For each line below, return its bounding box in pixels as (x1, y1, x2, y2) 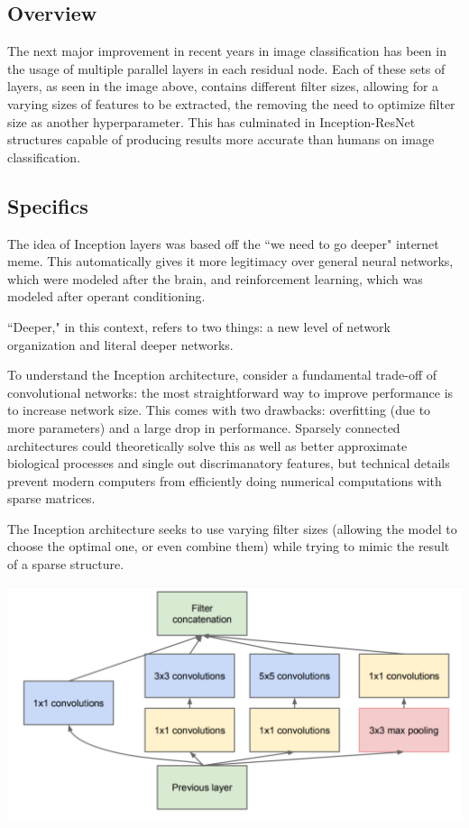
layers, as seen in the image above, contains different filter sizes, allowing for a (7, 77, 439, 96)
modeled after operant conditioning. (7, 287, 206, 306)
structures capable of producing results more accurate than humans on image (7, 130, 435, 149)
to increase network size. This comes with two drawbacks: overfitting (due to (7, 400, 431, 419)
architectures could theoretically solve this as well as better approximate (7, 436, 408, 455)
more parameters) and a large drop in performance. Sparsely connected (7, 418, 400, 437)
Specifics (7, 191, 88, 219)
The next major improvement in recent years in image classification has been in (7, 41, 446, 60)
